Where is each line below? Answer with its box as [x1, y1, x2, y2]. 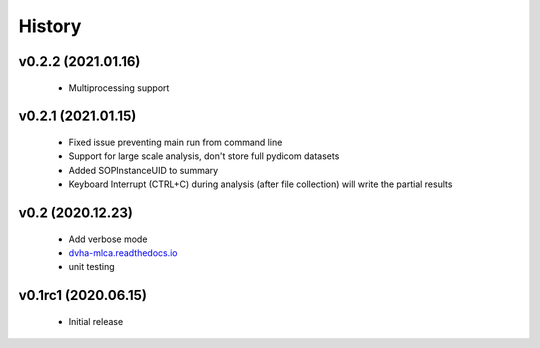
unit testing [68, 261, 115, 273]
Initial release [68, 315, 124, 327]
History [18, 15, 82, 37]
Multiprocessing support [68, 81, 170, 94]
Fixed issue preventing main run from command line [68, 136, 283, 148]
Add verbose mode [68, 233, 148, 245]
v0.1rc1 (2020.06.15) [18, 287, 147, 304]
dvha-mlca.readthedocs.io [68, 246, 179, 259]
